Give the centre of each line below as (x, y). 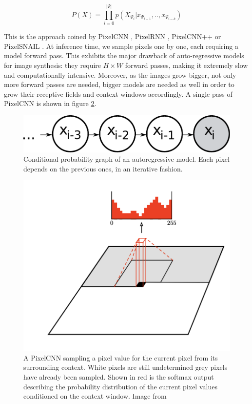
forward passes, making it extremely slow (186, 65)
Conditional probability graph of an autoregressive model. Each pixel (126, 159)
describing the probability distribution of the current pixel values (120, 386)
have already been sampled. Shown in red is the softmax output (119, 376)
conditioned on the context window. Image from (95, 396)
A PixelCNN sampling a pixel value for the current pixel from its (121, 357)
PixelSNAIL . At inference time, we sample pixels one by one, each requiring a (121, 46)
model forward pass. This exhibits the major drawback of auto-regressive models (124, 55)
